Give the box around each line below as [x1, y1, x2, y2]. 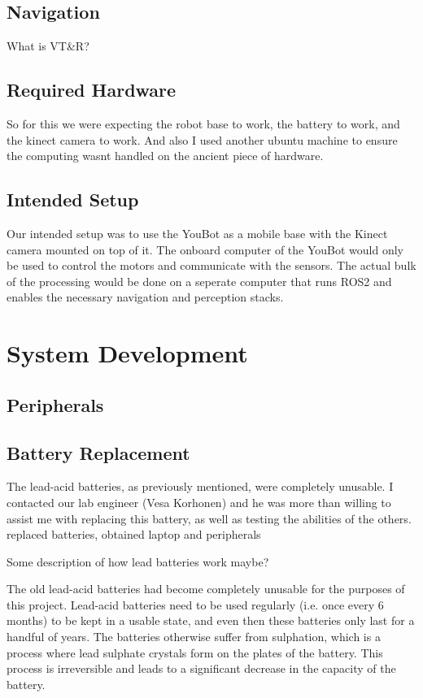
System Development [7, 336, 248, 370]
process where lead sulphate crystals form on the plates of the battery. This [7, 644, 383, 661]
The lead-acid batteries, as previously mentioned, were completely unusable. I [7, 478, 394, 495]
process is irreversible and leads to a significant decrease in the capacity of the [7, 660, 396, 677]
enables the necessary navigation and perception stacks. [7, 288, 284, 306]
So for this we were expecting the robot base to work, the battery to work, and [7, 115, 400, 132]
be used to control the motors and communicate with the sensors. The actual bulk [7, 257, 416, 274]
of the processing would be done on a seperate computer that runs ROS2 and [7, 272, 392, 289]
